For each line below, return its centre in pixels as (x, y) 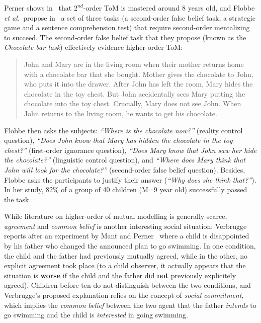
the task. (18, 199)
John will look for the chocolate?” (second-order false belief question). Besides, (125, 169)
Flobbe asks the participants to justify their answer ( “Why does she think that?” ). (130, 179)
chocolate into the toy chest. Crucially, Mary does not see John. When (133, 103)
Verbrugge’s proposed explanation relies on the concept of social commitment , (124, 295)
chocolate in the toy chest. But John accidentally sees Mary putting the (135, 93)
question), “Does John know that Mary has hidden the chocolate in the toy (118, 140)
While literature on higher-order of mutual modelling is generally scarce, (116, 216)
